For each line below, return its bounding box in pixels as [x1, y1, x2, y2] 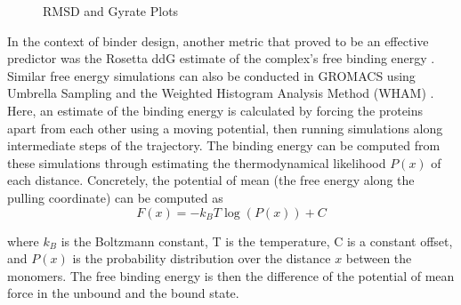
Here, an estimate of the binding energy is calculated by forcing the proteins [7, 100, 424, 119]
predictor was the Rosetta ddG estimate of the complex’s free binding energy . [7, 49, 435, 68]
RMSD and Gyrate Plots [43, 2, 179, 20]
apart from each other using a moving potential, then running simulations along [7, 118, 443, 137]
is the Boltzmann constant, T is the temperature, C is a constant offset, [61, 231, 453, 250]
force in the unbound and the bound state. [7, 284, 239, 302]
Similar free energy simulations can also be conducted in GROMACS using [7, 66, 416, 84]
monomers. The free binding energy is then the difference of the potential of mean [7, 266, 455, 285]
